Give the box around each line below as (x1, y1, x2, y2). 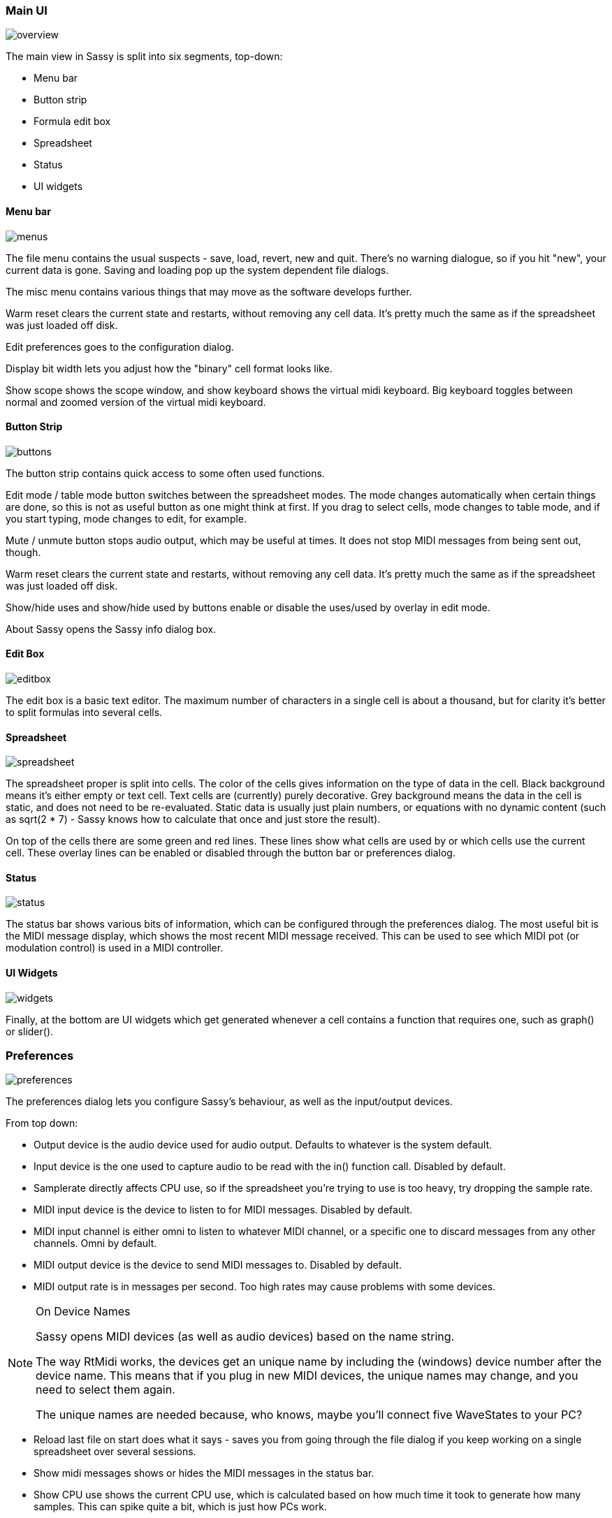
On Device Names (36, 1304, 131, 1319)
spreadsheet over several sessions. (34, 1445, 196, 1458)
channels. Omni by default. (34, 1237, 157, 1250)
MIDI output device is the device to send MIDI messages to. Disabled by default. (34, 1259, 402, 1271)
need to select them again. (36, 1382, 175, 1397)
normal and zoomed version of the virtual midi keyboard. (6, 395, 266, 408)
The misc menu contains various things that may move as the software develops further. (6, 285, 412, 298)
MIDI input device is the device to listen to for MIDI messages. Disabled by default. (34, 1204, 413, 1216)
